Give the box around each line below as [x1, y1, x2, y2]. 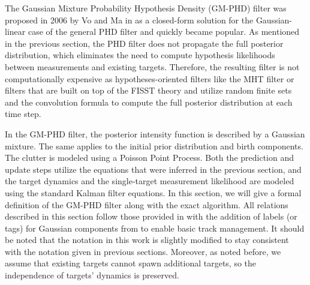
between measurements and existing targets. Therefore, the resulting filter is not [5, 60, 300, 73]
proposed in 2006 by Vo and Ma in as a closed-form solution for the [5, 13, 254, 26]
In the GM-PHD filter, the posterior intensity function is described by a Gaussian [5, 127, 305, 140]
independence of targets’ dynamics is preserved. [5, 269, 179, 281]
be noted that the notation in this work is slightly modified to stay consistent [5, 233, 289, 246]
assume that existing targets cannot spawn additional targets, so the [5, 257, 257, 269]
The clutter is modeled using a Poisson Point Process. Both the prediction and [5, 151, 294, 164]
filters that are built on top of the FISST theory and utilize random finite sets [5, 84, 292, 97]
